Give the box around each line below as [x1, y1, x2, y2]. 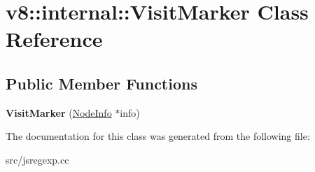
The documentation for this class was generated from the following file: [6, 129, 310, 143]
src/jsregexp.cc [6, 152, 69, 166]
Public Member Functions [6, 72, 197, 94]
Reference [6, 24, 103, 53]
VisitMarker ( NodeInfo [6, 105, 112, 120]
